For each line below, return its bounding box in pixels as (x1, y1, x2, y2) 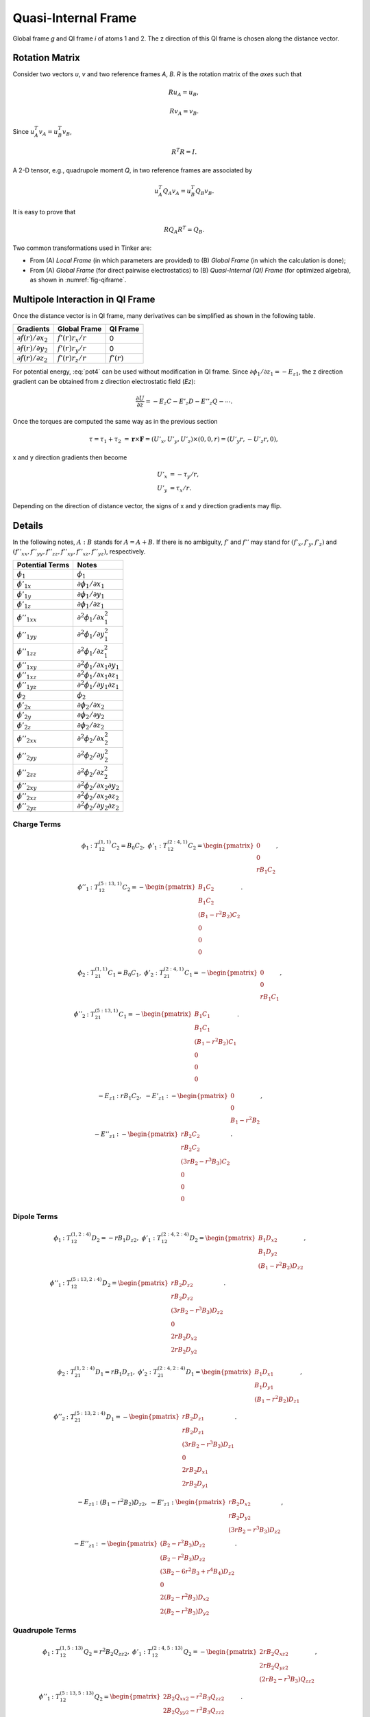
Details (12, 519, 44, 532)
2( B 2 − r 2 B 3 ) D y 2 (160, 1606, 210, 1617)
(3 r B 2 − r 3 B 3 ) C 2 (180, 1157, 230, 1167)
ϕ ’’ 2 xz (16, 791, 37, 802)
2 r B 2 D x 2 (171, 1332, 197, 1342)
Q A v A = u (162, 187, 192, 196)
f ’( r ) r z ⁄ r (57, 354, 87, 364)
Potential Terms (16, 560, 70, 569)
